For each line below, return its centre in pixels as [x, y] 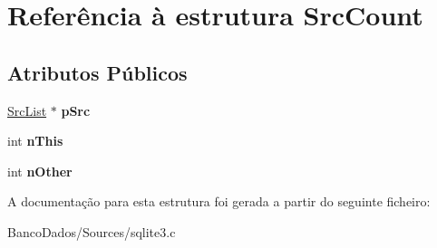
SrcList [27, 110]
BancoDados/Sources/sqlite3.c [92, 231]
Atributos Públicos [97, 72]
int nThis [35, 141]
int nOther [40, 171]
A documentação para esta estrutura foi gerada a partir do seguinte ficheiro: [219, 201]
